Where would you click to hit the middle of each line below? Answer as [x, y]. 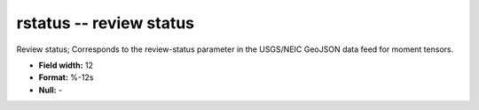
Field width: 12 [66, 65]
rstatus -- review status [106, 23]
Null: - [51, 90]
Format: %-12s [66, 77]
